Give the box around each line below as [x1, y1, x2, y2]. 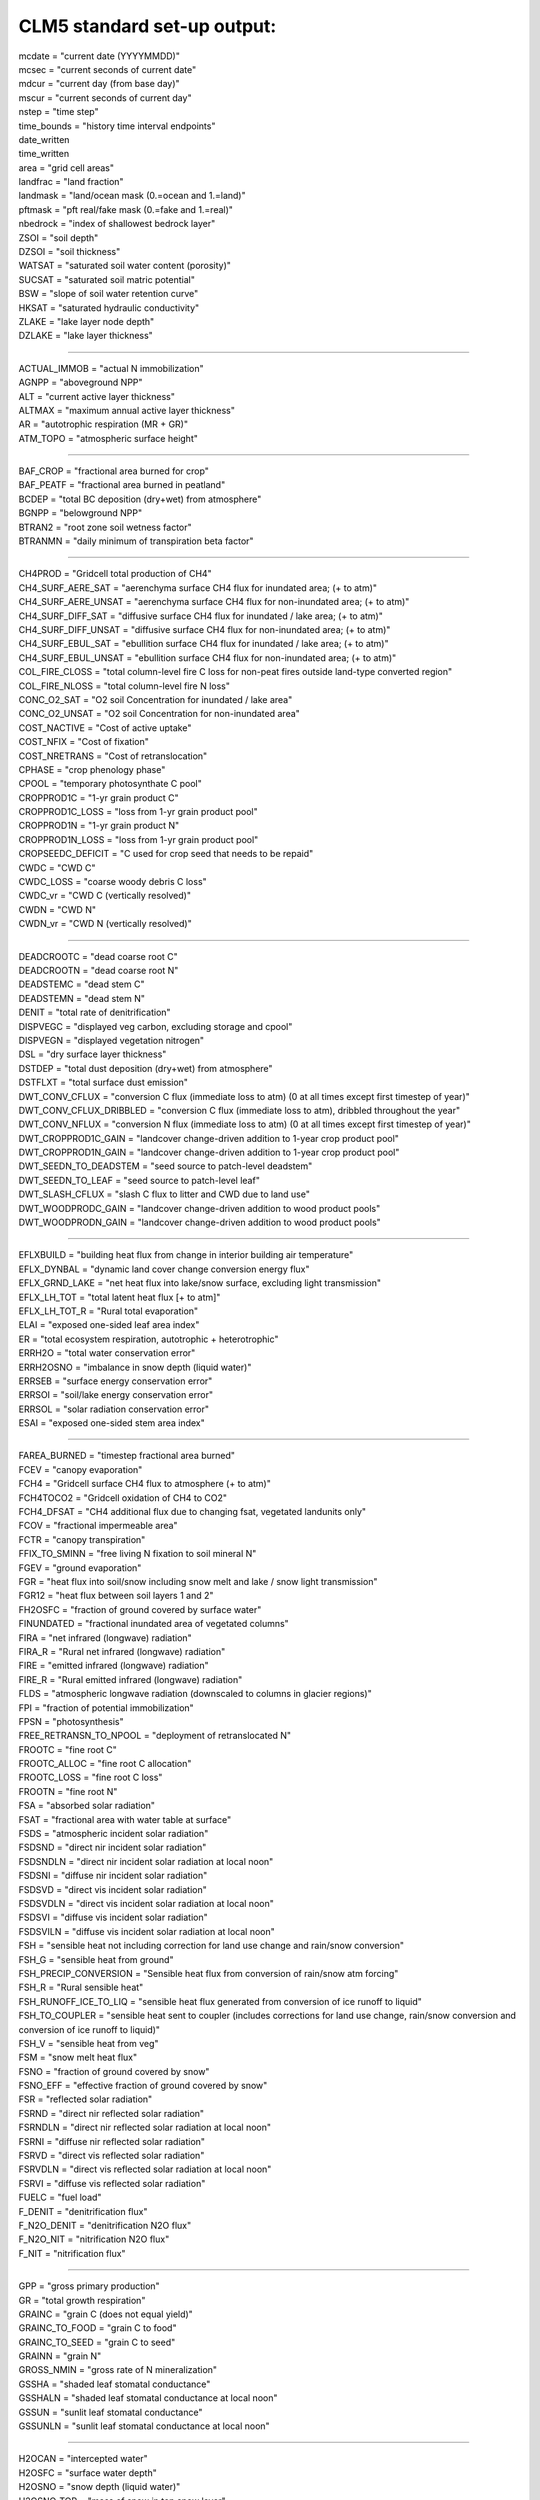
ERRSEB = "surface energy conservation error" [18, 1375, 213, 1387]
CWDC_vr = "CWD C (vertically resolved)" [18, 890, 192, 902]
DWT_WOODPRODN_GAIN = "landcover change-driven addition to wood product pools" [18, 1216, 382, 1229]
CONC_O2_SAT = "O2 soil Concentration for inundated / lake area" [18, 693, 293, 705]
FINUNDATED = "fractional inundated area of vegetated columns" [18, 1618, 289, 1630]
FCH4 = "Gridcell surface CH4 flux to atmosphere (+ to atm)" [18, 1478, 272, 1490]
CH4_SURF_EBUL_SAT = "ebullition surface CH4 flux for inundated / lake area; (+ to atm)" [18, 638, 389, 650]
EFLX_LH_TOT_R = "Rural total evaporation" [18, 1305, 199, 1317]
